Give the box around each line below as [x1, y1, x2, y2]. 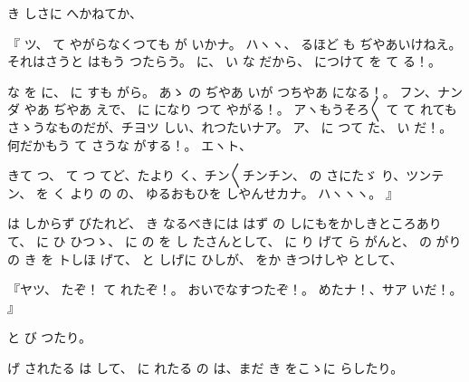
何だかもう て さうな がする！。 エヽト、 [7, 135, 252, 154]
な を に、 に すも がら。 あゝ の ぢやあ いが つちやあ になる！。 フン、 [7, 81, 437, 100]
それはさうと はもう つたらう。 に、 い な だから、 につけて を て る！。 [7, 52, 441, 71]
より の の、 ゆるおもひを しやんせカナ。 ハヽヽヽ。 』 [70, 183, 398, 202]
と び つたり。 [7, 328, 92, 347]
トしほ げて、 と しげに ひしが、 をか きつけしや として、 [57, 249, 403, 268]
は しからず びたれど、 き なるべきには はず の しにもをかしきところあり [7, 214, 442, 233]
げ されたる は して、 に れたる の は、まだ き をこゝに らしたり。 [7, 358, 404, 377]
